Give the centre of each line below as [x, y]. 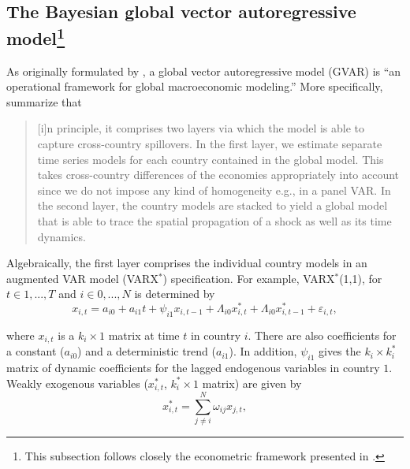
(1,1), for [361, 278]
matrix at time [144, 335]
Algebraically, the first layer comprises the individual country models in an [187, 263]
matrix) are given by [252, 383]
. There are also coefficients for [322, 335]
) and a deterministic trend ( [147, 351]
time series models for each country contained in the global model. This [211, 159]
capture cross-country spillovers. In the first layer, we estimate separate [210, 143]
